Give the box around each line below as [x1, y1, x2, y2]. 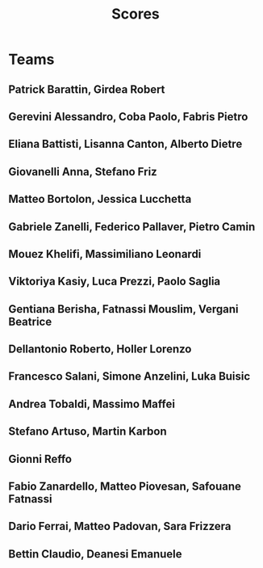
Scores [111, 5, 160, 23]
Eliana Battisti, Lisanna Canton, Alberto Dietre [8, 137, 243, 151]
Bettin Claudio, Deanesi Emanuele [8, 547, 182, 561]
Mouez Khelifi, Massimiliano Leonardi [8, 247, 202, 261]
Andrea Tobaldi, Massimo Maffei [8, 397, 176, 410]
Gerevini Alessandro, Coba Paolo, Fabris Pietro [8, 110, 248, 124]
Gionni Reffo [8, 452, 73, 465]
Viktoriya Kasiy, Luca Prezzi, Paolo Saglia [8, 275, 221, 288]
